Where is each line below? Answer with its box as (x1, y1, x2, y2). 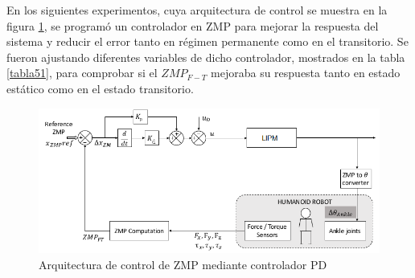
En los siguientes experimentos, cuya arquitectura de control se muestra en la (6, 2, 388, 18)
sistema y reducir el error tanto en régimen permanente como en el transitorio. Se (6, 33, 409, 50)
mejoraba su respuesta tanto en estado (211, 64, 401, 81)
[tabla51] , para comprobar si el (6, 64, 158, 81)
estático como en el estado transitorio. (6, 80, 194, 96)
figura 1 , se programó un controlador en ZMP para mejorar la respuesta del (6, 17, 379, 34)
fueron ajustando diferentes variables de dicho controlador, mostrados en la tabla (6, 48, 405, 65)
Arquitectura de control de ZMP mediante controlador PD (39, 256, 327, 272)
